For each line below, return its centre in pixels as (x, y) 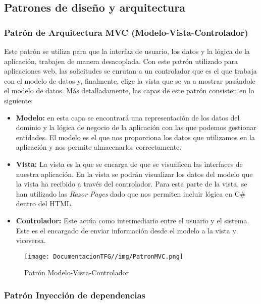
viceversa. (31, 240)
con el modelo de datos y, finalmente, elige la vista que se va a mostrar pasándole (130, 80)
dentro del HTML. (44, 203)
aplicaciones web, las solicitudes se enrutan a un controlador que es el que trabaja (130, 71)
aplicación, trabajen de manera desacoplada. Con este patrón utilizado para (121, 61)
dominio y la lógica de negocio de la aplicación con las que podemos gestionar (136, 127)
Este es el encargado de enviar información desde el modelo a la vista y (126, 230)
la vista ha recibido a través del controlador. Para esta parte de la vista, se (132, 184)
